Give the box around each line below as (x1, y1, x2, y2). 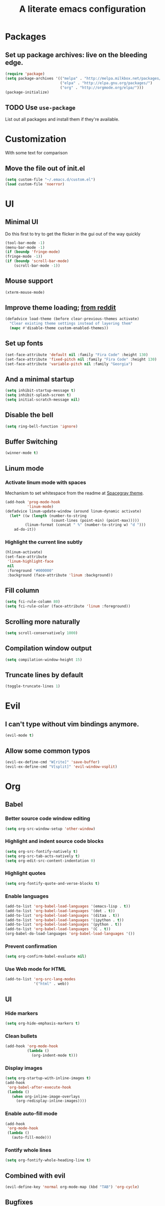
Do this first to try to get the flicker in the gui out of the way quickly (5, 231, 141, 237)
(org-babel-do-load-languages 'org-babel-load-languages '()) (5, 931, 135, 936)
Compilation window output (5, 644, 92, 653)
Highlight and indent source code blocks (5, 838, 104, 844)
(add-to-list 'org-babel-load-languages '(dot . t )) (5, 908, 115, 913)
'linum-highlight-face (7, 559, 54, 564)
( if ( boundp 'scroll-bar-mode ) (5, 259, 69, 264)
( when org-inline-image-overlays (11, 1094, 80, 1099)
